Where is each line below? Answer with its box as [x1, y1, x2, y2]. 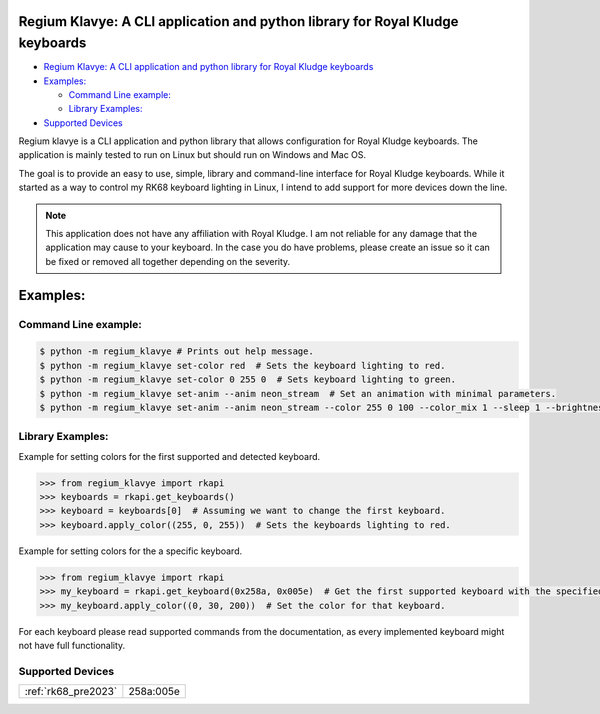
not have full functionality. [18, 639, 126, 651]
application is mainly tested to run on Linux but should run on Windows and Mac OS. [18, 149, 367, 161]
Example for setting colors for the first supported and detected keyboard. [18, 450, 321, 462]
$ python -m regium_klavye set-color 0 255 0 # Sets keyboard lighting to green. [39, 374, 457, 385]
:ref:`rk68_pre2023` [24, 685, 118, 699]
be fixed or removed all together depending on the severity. [45, 255, 291, 267]
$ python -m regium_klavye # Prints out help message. [39, 346, 314, 357]
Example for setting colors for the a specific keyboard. [18, 545, 243, 557]
